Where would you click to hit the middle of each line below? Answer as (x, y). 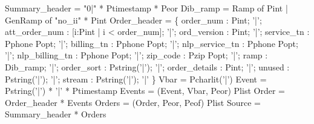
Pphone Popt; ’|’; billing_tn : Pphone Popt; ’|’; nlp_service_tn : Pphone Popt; (152, 43)
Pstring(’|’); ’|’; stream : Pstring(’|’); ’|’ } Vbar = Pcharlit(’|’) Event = (136, 79)
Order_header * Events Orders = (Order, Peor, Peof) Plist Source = (133, 102)
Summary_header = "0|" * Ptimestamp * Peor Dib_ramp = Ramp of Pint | (146, 8)
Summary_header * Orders (56, 114)
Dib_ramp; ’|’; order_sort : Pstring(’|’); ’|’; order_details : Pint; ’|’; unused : (147, 67)
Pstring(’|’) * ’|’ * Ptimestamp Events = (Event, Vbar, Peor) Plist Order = (145, 91)
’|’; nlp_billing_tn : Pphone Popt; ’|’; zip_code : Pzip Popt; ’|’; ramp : (136, 55)
